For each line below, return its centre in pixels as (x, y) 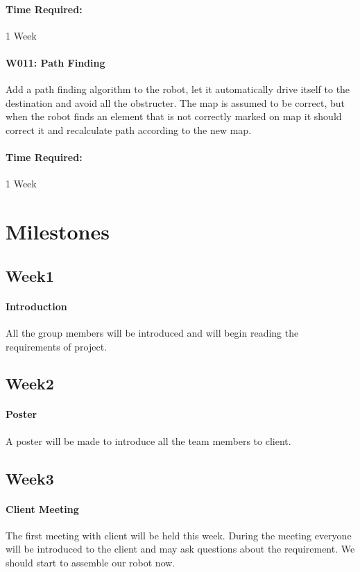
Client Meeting (42, 508)
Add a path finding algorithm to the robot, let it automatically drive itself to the (178, 89)
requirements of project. (57, 346)
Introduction (36, 306)
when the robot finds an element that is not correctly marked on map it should (174, 116)
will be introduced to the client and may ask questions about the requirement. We (180, 549)
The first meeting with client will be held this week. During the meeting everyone (179, 535)
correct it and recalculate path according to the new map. (129, 129)
